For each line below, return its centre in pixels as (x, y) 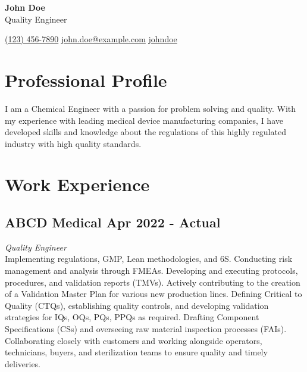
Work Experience (77, 184)
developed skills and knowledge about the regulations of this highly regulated (145, 132)
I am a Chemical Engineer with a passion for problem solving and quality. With (151, 108)
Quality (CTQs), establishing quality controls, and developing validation (137, 305)
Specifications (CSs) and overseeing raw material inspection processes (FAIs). (146, 329)
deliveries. (23, 363)
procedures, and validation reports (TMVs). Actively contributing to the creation (153, 282)
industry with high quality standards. (73, 143)
